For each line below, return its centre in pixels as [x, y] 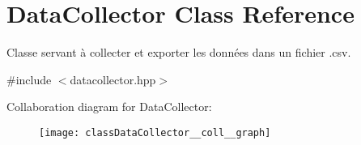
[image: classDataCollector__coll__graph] [155, 132]
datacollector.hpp [113, 79]
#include [29, 79]
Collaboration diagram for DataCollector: [109, 107]
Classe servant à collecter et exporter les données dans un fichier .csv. [179, 52]
